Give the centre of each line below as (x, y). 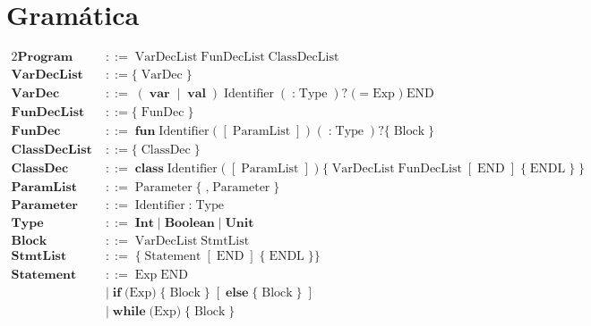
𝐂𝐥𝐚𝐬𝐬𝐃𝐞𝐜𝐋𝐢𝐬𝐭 (51, 150)
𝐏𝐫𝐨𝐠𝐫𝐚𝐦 (45, 58)
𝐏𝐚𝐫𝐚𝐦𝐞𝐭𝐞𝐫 (44, 206)
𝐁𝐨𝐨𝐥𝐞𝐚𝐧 (189, 224)
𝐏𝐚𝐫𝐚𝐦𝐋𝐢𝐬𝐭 (44, 188)
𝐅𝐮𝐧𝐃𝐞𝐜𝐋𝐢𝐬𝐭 (48, 113)
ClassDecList (304, 58)
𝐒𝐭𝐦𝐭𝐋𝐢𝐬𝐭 (39, 257)
